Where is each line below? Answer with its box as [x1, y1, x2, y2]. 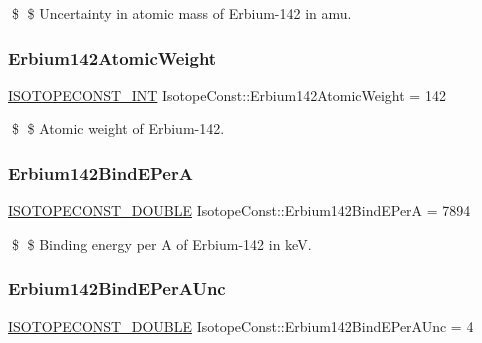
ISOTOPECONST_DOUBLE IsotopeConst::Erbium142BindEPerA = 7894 [8, 200, 471, 221]
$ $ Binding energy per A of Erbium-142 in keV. [11, 233, 312, 254]
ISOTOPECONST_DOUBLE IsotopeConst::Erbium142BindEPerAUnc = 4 [8, 315, 474, 336]
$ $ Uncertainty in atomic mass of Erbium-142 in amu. [11, 3, 352, 23]
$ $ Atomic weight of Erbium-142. [11, 118, 225, 139]
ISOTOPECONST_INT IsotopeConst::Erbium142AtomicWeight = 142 [8, 84, 446, 105]
